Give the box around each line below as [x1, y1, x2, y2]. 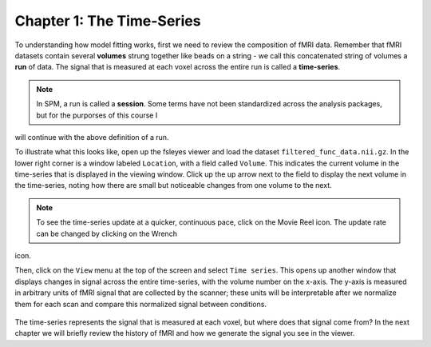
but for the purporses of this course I [36, 110, 158, 120]
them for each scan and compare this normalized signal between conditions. [14, 299, 267, 309]
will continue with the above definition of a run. [14, 132, 169, 142]
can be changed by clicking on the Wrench [36, 229, 177, 238]
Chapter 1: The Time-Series [14, 12, 201, 30]
